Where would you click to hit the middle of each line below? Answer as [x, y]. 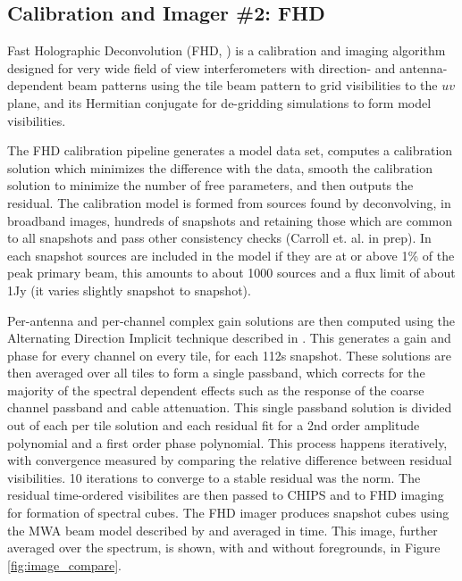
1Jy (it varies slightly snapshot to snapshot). [129, 290]
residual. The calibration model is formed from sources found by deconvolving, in [229, 202]
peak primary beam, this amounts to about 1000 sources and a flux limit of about [231, 273]
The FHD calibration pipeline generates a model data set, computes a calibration [230, 150]
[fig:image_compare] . [65, 564]
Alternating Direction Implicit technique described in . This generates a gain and [229, 338]
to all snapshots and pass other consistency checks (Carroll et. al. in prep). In [219, 238]
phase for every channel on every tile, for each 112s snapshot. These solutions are [229, 355]
